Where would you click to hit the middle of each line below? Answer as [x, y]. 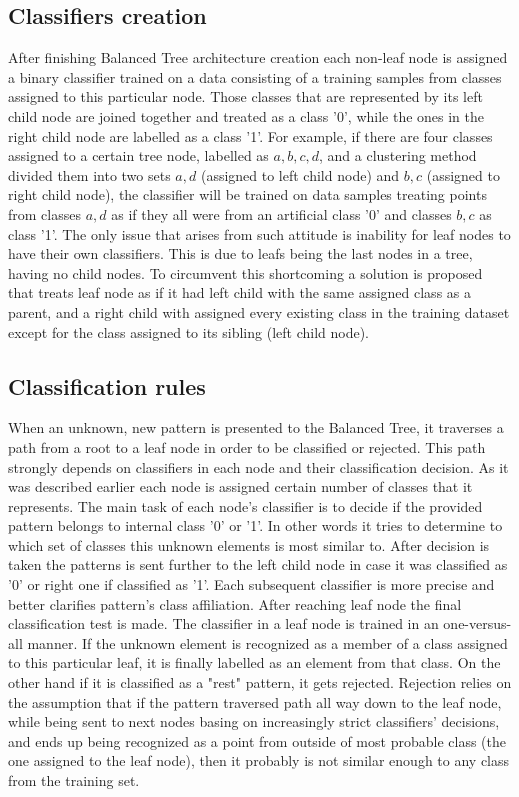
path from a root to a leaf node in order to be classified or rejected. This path [247, 446]
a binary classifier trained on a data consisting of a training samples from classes [255, 76]
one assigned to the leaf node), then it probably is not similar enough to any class [259, 760]
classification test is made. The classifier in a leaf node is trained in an [223, 623]
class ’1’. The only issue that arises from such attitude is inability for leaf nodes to [259, 233]
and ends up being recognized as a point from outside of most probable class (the [257, 740]
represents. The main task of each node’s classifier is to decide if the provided [245, 505]
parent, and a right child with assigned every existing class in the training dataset [259, 311]
